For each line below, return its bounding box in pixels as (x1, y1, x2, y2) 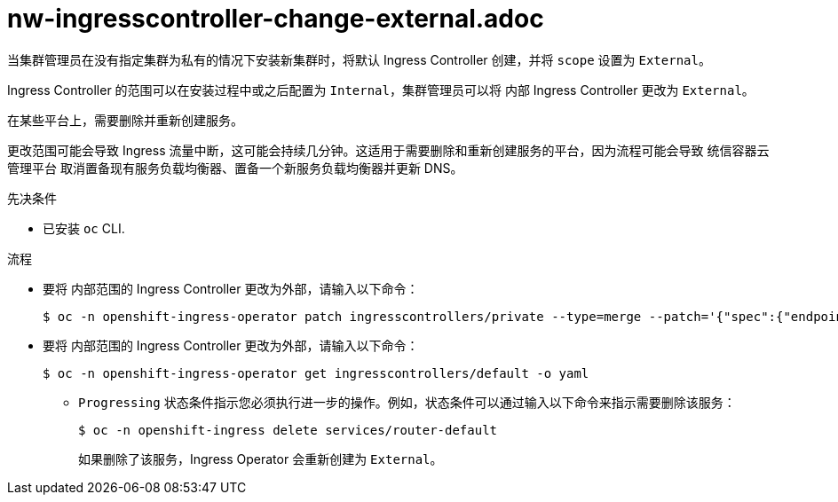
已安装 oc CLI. (43, 220, 125, 236)
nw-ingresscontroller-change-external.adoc (7, 4, 544, 34)
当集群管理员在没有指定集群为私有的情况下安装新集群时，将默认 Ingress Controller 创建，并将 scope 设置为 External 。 (7, 51, 711, 67)
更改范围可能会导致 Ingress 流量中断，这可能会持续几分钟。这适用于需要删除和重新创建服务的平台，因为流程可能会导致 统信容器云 (7, 142, 770, 158)
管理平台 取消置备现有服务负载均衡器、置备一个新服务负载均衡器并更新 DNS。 (7, 160, 463, 176)
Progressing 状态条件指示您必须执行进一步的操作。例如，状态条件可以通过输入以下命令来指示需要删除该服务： (78, 394, 736, 410)
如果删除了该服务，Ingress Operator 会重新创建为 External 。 (78, 451, 443, 467)
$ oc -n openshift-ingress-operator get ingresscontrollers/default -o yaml (43, 365, 589, 380)
